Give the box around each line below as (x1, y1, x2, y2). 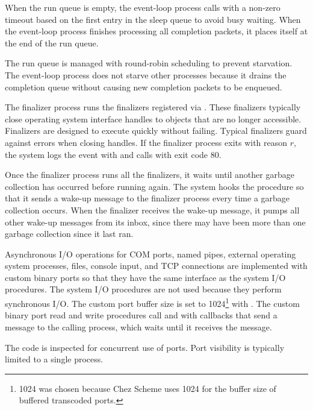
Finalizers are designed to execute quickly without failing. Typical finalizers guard (5, 124, 307, 137)
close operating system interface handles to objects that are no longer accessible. (5, 112, 302, 125)
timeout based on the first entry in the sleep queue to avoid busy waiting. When (5, 13, 301, 25)
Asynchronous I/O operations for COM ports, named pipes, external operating (5, 247, 296, 260)
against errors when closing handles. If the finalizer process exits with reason (5, 136, 288, 148)
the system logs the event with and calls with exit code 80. (5, 148, 222, 160)
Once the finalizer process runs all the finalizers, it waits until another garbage (5, 168, 294, 181)
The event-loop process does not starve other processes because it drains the (5, 68, 287, 81)
